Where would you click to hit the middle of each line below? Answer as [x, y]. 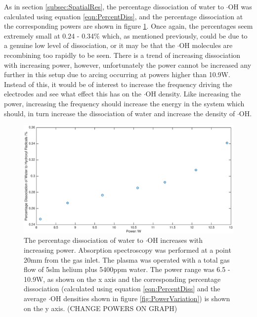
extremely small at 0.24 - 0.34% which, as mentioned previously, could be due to [126, 35]
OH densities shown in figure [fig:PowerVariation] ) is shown [140, 298]
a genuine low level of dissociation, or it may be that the [89, 45]
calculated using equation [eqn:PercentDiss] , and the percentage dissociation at [124, 16]
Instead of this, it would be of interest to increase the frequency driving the [118, 84]
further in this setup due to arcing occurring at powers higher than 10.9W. [117, 74]
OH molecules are [206, 45]
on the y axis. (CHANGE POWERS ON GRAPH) [101, 308]
